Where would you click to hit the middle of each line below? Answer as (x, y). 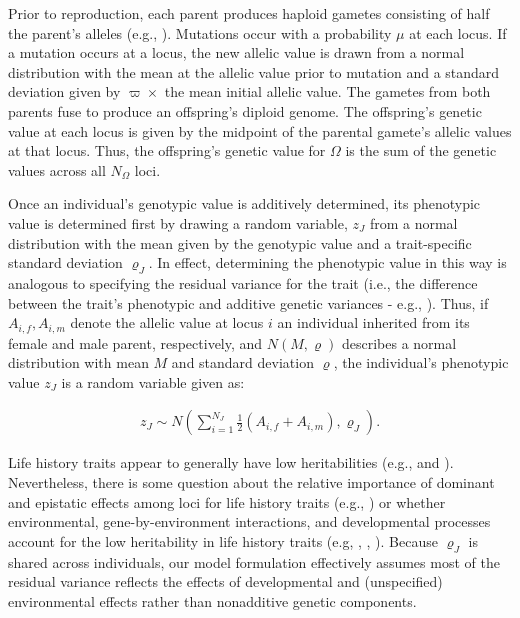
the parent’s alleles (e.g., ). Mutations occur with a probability (200, 32)
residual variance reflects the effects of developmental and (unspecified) (225, 581)
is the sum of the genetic (421, 150)
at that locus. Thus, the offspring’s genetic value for (167, 150)
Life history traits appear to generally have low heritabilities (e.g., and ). (231, 462)
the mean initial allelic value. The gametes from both (327, 91)
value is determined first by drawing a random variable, (178, 222)
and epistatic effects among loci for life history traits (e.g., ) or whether (227, 501)
